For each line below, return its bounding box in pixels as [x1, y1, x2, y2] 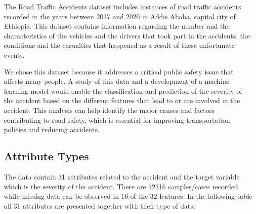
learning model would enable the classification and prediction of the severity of [4, 85, 242, 96]
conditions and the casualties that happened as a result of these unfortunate [4, 40, 235, 50]
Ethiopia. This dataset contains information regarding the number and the [4, 21, 230, 31]
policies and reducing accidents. [4, 124, 100, 135]
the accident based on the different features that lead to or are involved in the [4, 95, 240, 106]
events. [4, 49, 25, 60]
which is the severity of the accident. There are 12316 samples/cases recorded [4, 181, 238, 191]
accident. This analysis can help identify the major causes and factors [4, 105, 214, 115]
